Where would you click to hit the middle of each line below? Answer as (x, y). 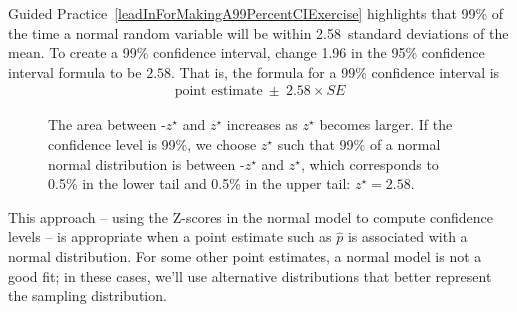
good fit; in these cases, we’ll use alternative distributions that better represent (250, 275)
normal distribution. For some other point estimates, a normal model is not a (245, 255)
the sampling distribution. (87, 295)
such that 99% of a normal (359, 144)
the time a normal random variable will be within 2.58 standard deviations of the (258, 32)
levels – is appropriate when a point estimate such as (170, 236)
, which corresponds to (369, 163)
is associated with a (407, 236)
